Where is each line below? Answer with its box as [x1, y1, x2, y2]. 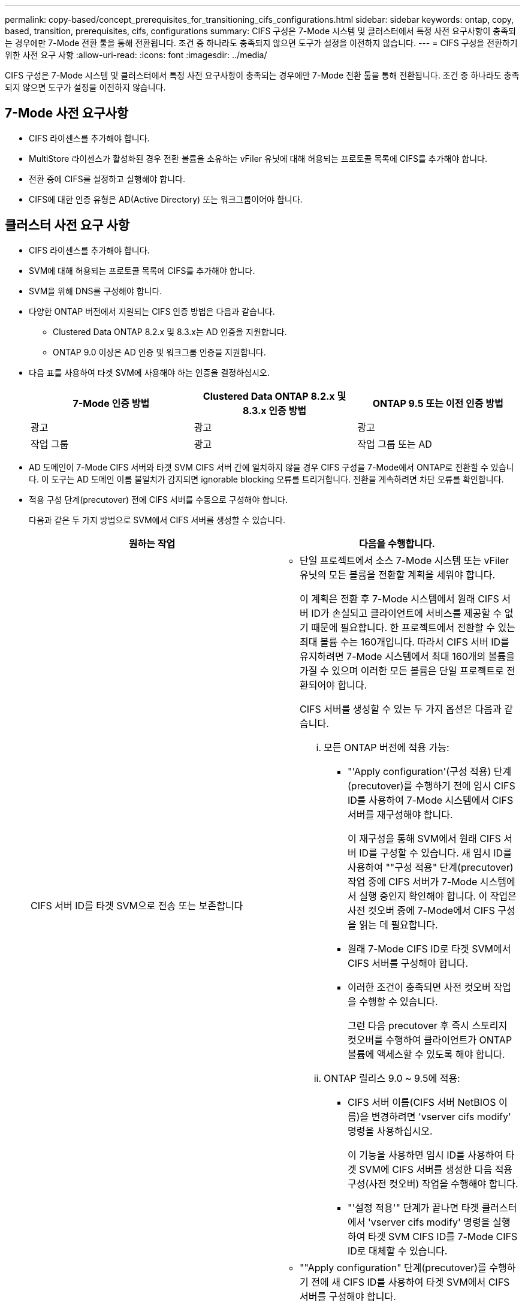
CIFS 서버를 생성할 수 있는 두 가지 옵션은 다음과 [300, 702, 502, 715]
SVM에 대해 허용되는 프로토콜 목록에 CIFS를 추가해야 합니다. [29, 265, 255, 276]
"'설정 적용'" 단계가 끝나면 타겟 [348, 1201, 479, 1214]
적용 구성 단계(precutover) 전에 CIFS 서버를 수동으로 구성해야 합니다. [29, 494, 288, 505]
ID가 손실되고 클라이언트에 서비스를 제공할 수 [311, 607, 502, 619]
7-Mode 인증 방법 [73, 397, 150, 409]
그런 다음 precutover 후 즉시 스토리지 [348, 1019, 508, 1031]
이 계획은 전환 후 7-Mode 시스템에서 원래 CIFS [300, 592, 499, 605]
